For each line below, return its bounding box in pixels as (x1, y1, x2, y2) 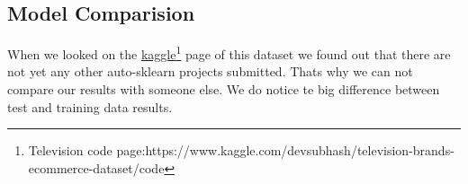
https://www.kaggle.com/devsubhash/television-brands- (145, 141, 454, 160)
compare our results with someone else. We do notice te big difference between (7, 80, 440, 99)
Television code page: (28, 141, 146, 160)
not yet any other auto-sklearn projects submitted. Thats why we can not (7, 62, 413, 81)
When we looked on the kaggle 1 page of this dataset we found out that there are (7, 42, 451, 63)
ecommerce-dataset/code (28, 158, 165, 177)
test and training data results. (7, 97, 173, 116)
